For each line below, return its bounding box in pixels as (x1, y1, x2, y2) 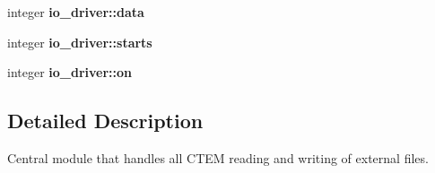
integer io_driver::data (7, 3, 144, 21)
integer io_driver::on (7, 63, 133, 82)
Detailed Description (7, 107, 204, 134)
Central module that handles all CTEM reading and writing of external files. (7, 148, 429, 167)
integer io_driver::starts (7, 32, 152, 51)
